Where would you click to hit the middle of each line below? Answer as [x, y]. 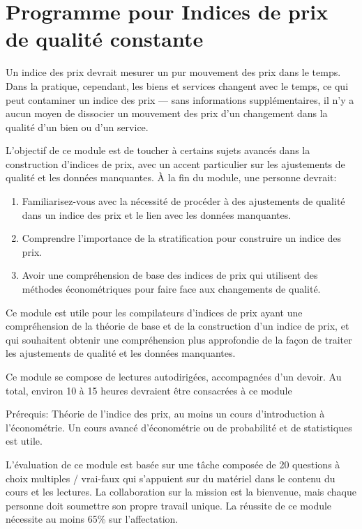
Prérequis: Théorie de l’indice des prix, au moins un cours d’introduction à [165, 414]
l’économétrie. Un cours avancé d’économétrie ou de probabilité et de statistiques [179, 427]
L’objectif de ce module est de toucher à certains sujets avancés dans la [158, 150]
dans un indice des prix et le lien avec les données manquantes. [157, 214]
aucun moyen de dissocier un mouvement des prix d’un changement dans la [167, 113]
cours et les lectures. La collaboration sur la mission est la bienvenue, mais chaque [181, 492]
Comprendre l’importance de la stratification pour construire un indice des [181, 238]
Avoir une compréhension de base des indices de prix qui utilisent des [170, 275]
